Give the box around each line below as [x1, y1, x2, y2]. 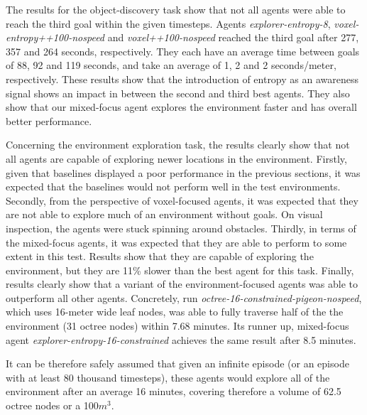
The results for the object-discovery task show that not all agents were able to [6, 2, 346, 16]
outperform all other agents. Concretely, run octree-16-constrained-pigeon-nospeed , [6, 290, 362, 305]
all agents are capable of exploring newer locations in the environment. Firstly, [6, 151, 347, 166]
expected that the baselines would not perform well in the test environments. [6, 179, 341, 194]
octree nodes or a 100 [6, 398, 99, 413]
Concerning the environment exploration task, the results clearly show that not [6, 137, 350, 152]
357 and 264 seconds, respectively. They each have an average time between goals [6, 43, 360, 58]
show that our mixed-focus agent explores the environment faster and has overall [6, 99, 357, 114]
